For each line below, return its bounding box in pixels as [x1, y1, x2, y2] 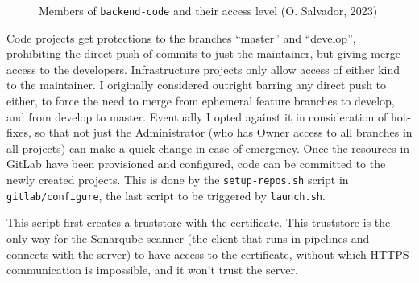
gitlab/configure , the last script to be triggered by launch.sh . [6, 187, 326, 203]
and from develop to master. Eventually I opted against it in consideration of [6, 108, 388, 125]
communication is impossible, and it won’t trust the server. [6, 261, 298, 278]
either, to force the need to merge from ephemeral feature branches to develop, [6, 92, 395, 109]
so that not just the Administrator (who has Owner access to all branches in [35, 124, 413, 141]
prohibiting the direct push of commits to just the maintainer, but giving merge [6, 45, 400, 62]
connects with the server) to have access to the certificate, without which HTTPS [6, 245, 409, 262]
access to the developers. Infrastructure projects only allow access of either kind [6, 60, 400, 77]
